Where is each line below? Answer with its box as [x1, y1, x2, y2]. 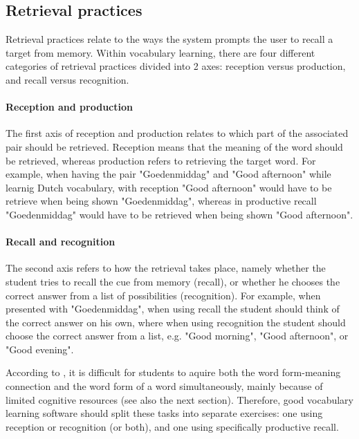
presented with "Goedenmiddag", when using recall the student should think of [6, 301, 340, 316]
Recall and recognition [6, 234, 116, 249]
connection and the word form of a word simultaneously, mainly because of [6, 379, 323, 393]
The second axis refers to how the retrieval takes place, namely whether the [6, 261, 326, 275]
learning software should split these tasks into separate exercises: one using [6, 406, 323, 420]
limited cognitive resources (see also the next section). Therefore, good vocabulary [6, 392, 353, 407]
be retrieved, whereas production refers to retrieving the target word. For [6, 153, 316, 167]
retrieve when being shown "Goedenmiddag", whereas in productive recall [6, 194, 317, 208]
